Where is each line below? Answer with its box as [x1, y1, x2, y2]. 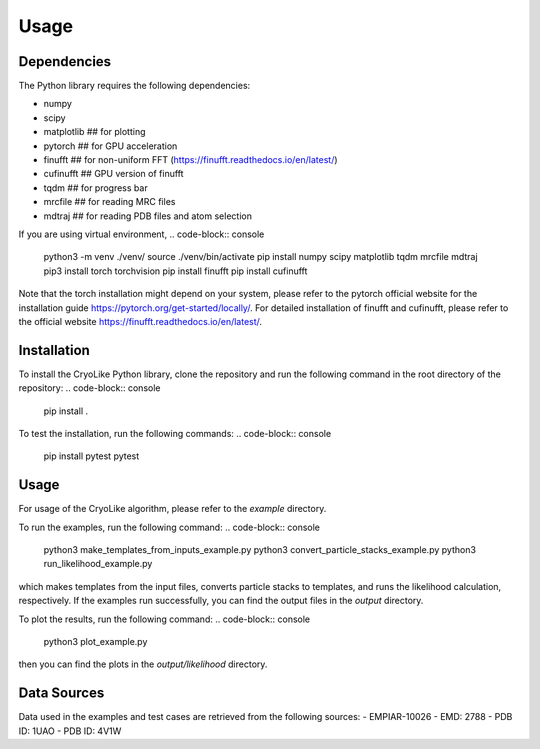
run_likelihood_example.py [43, 558, 153, 570]
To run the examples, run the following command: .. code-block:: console [18, 521, 320, 533]
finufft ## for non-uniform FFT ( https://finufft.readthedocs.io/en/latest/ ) [43, 154, 339, 166]
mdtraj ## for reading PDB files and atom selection [43, 210, 252, 222]
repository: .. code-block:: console [18, 382, 161, 394]
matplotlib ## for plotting [43, 126, 146, 138]
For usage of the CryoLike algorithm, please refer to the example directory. [18, 503, 327, 515]
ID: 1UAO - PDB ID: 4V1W [18, 725, 122, 737]
